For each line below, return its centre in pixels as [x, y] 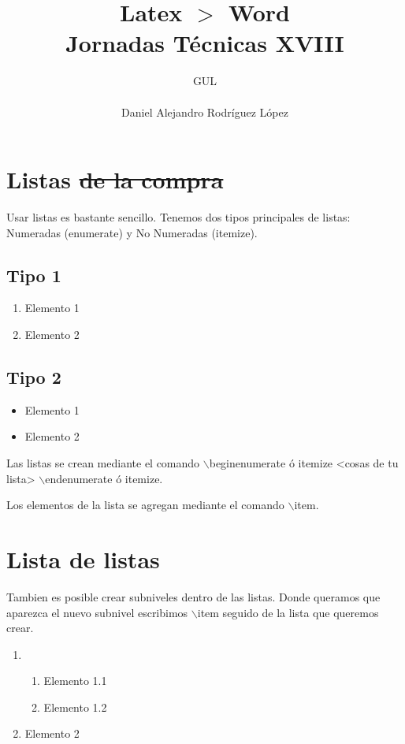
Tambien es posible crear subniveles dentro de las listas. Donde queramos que [193, 596]
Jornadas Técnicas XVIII [205, 43]
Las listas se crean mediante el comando [103, 463]
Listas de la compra [115, 179]
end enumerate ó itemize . [104, 478]
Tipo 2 [34, 377]
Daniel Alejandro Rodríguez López [205, 112]
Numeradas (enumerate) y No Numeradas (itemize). [132, 232]
